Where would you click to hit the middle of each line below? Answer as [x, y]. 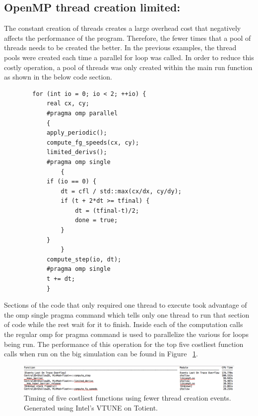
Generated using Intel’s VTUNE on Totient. [91, 407]
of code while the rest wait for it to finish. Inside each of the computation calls [124, 324]
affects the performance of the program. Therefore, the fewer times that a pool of [128, 38]
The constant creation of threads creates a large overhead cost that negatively [123, 28]
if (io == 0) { [71, 182]
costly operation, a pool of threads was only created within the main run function [128, 67]
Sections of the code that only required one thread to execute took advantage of [126, 305]
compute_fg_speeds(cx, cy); [93, 142]
